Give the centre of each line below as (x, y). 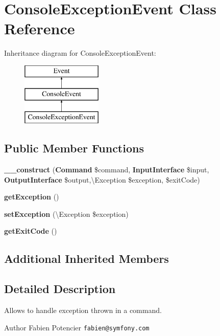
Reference (40, 28)
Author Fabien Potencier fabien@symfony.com (77, 327)
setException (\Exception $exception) (66, 214)
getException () (32, 197)
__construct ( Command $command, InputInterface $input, (107, 170)
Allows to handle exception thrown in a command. (83, 310)
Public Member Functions (74, 148)
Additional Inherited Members (87, 259)
